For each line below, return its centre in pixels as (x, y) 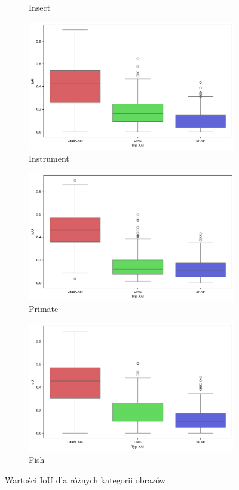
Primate (44, 309)
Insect (40, 7)
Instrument (49, 158)
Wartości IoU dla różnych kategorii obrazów (85, 480)
